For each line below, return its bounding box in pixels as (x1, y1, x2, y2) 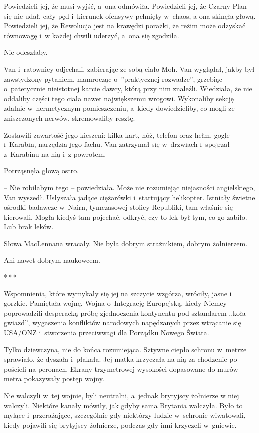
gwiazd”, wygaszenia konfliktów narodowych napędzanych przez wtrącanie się (4, 317, 241, 328)
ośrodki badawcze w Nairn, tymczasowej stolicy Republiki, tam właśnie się (4, 202, 233, 212)
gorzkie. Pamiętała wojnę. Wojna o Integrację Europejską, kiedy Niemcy (4, 298, 227, 308)
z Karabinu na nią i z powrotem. (4, 148, 106, 159)
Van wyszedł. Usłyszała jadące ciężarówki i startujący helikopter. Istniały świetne (4, 192, 255, 202)
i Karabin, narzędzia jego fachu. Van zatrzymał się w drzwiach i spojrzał (4, 139, 230, 149)
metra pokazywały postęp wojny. (4, 373, 104, 384)
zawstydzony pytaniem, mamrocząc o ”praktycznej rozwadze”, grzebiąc (4, 73, 222, 84)
